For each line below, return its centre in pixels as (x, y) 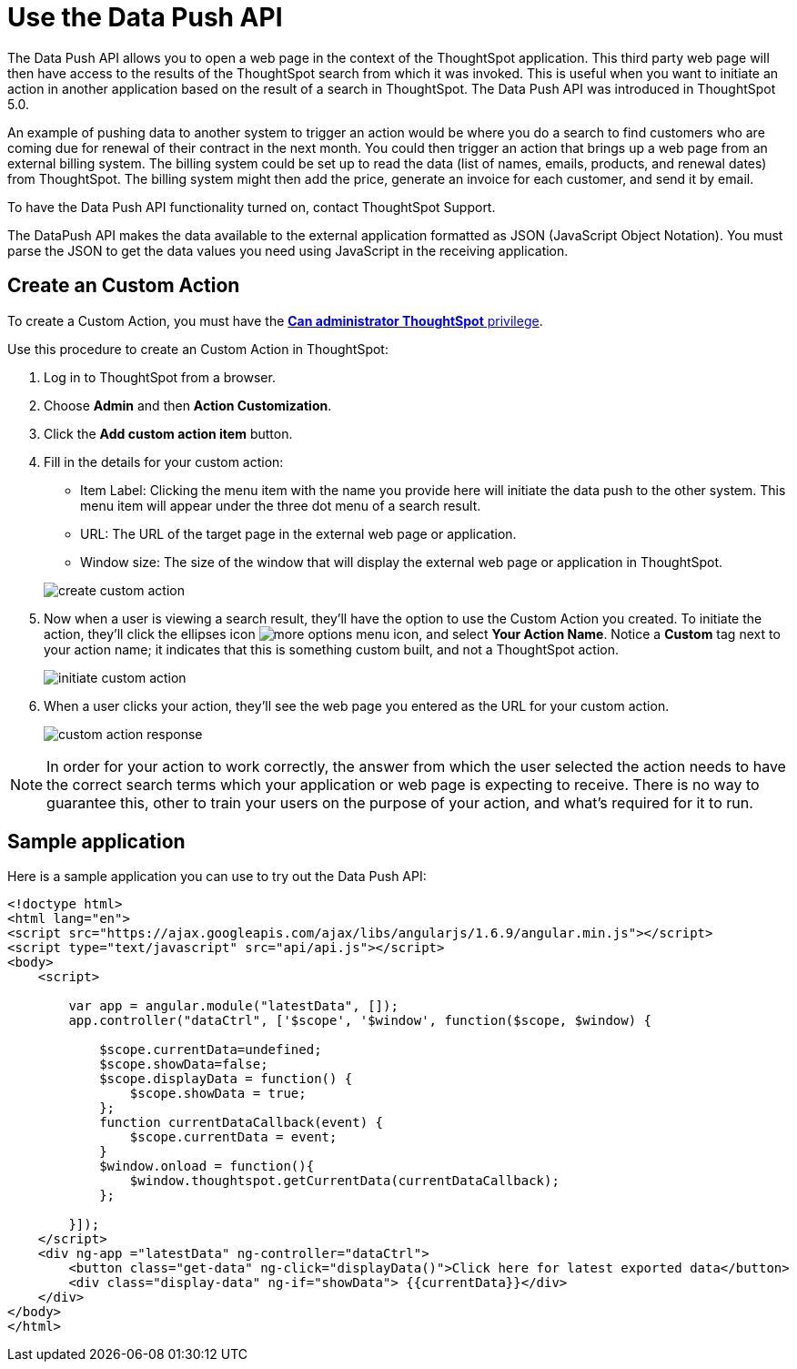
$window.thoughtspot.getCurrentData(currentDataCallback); (344, 1181)
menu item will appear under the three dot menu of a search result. (281, 505)
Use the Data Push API (145, 17)
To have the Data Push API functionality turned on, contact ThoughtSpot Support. (252, 207)
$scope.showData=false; (184, 1065)
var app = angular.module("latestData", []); (233, 1006)
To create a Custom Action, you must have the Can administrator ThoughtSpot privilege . (275, 320)
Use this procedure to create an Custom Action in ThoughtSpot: (198, 349)
